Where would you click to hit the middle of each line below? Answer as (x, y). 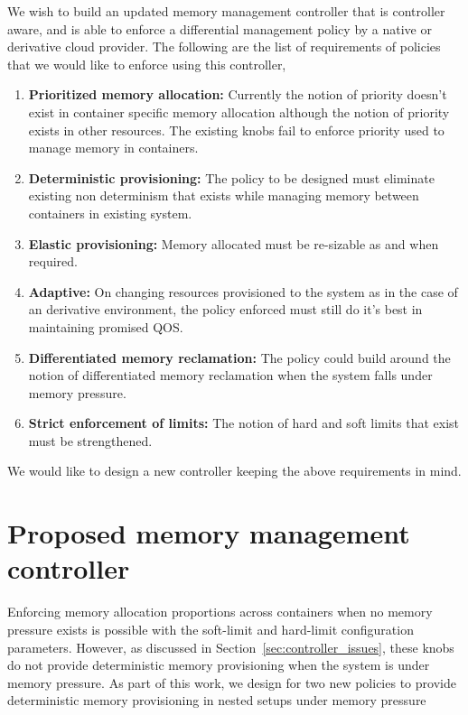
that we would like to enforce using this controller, (147, 64)
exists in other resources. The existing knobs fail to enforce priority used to (236, 130)
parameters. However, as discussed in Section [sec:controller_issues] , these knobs (231, 647)
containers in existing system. (110, 213)
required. (53, 261)
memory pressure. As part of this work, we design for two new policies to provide (232, 682)
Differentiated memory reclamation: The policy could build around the (239, 357)
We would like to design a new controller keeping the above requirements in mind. (234, 471)
